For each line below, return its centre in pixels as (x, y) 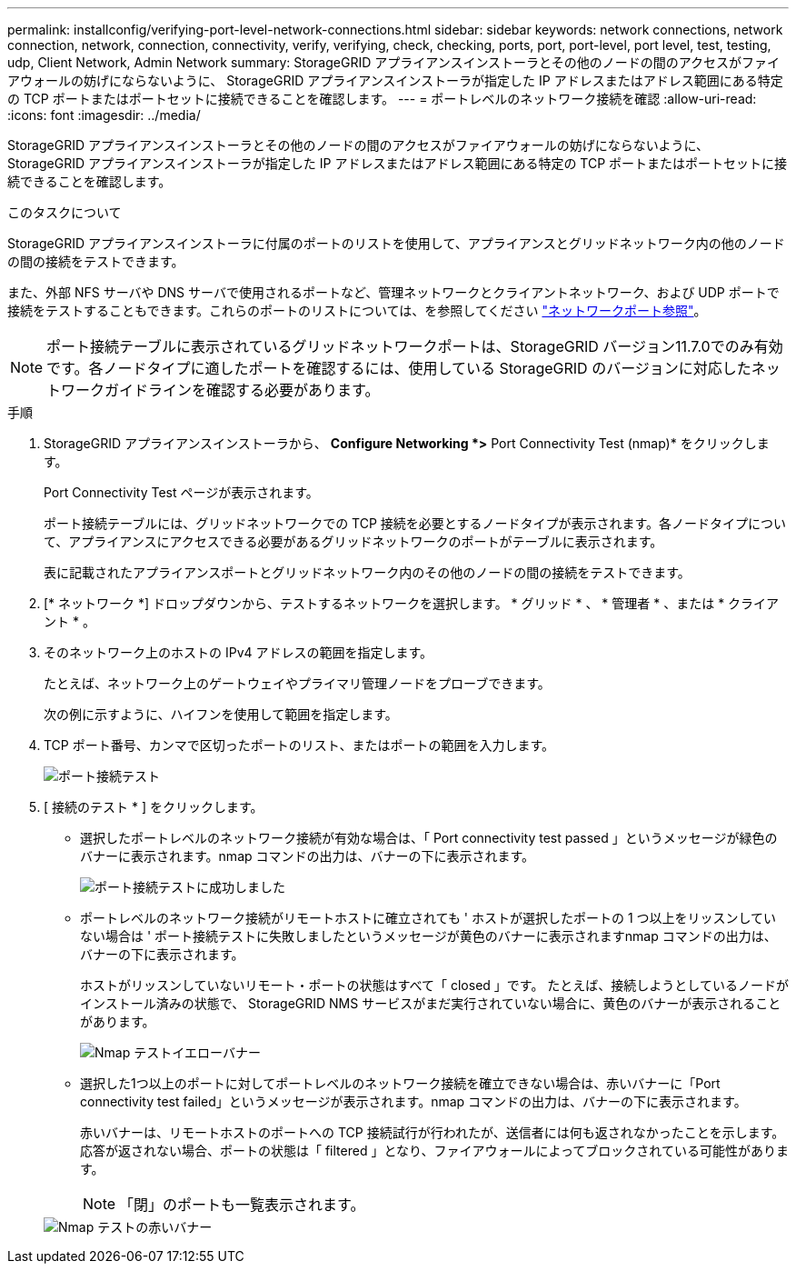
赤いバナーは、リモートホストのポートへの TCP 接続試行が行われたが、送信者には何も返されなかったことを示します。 (433, 1132)
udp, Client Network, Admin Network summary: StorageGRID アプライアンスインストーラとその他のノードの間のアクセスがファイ (393, 62)
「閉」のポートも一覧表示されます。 (242, 1205)
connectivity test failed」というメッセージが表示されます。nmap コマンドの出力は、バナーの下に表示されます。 (413, 1101)
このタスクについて (65, 212)
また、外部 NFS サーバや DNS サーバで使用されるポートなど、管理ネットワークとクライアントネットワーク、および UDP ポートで (393, 292)
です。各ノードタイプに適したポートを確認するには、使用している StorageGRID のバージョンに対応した (399, 368)
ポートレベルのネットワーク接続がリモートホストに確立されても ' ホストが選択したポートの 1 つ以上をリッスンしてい (428, 918)
